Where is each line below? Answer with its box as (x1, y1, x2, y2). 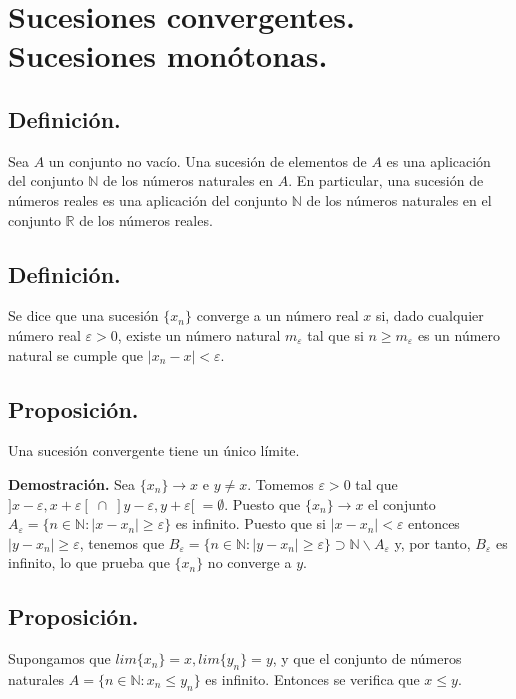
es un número (417, 324, 501, 345)
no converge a (207, 552, 292, 573)
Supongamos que (8, 648, 111, 669)
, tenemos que (79, 532, 165, 553)
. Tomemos (247, 473, 314, 494)
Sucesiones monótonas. (8, 35, 328, 76)
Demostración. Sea (8, 473, 136, 494)
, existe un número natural (117, 324, 281, 345)
